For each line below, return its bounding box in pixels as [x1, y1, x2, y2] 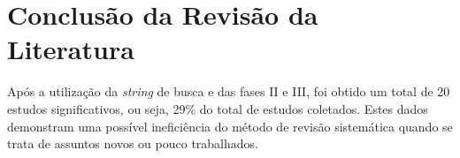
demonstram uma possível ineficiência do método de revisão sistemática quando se [7, 117, 453, 135]
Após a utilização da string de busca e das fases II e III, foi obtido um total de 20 [7, 82, 450, 101]
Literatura [7, 31, 134, 67]
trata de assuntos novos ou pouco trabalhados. [7, 134, 258, 153]
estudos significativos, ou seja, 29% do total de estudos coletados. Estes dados [7, 99, 428, 117]
